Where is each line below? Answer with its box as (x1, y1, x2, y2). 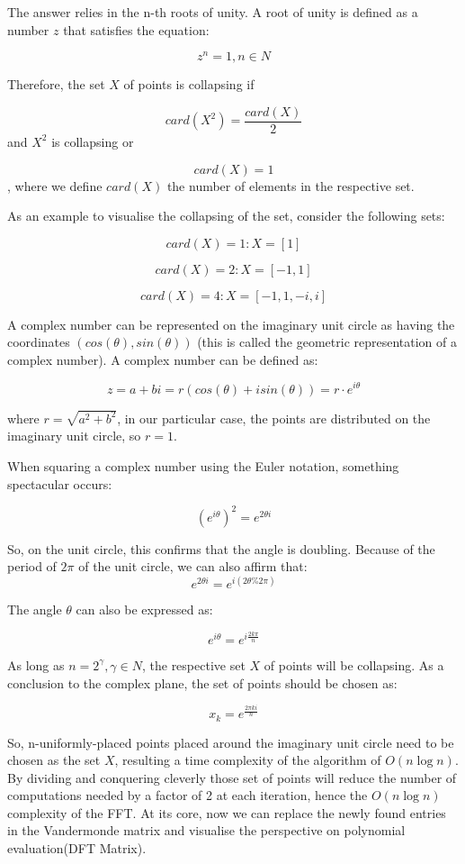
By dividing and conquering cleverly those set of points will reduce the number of (7, 768, 457, 787)
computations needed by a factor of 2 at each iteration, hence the (7, 786, 368, 805)
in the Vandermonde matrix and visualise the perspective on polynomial (7, 821, 406, 840)
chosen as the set (7, 750, 101, 769)
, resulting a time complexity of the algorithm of (114, 750, 381, 769)
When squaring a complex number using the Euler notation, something (7, 457, 399, 476)
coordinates (7, 332, 70, 351)
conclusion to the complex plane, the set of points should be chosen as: (7, 673, 398, 692)
